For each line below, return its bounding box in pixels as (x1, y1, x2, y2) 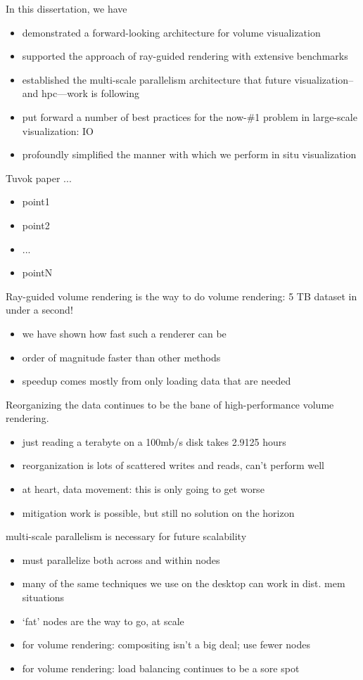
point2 (22, 217, 50, 232)
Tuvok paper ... (6, 170, 72, 185)
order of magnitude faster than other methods (22, 349, 221, 364)
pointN (22, 265, 53, 280)
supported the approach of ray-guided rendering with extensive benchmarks (22, 49, 348, 63)
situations (22, 590, 65, 605)
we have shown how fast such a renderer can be (22, 326, 227, 340)
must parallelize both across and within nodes (22, 552, 220, 567)
